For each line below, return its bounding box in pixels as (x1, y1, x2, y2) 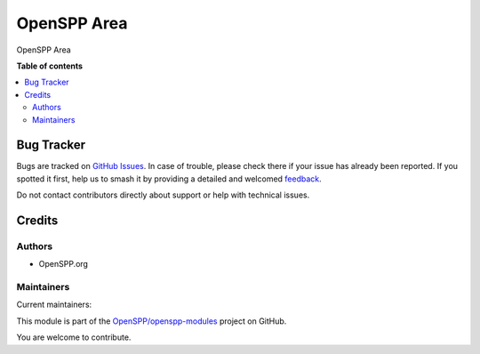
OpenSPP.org (38, 259, 89, 270)
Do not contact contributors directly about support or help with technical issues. (16, 189, 310, 200)
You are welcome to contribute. (16, 332, 132, 342)
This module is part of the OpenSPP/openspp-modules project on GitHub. (16, 316, 287, 326)
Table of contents (16, 60, 84, 71)
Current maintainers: (16, 299, 92, 310)
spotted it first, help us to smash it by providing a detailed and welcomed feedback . (16, 173, 322, 184)
